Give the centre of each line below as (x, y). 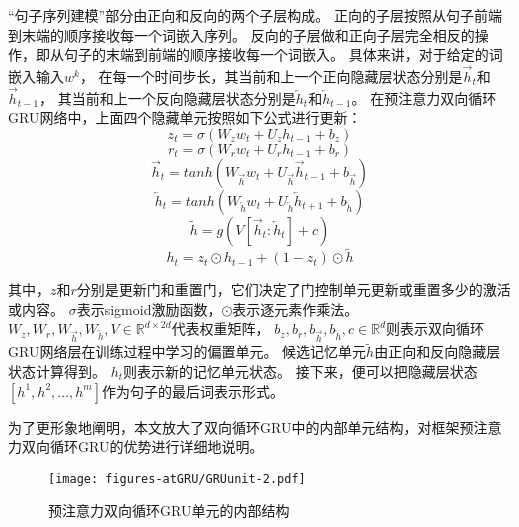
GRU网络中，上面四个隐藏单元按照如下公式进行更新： (185, 117)
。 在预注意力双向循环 (424, 97)
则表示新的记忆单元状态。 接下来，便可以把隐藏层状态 (300, 370)
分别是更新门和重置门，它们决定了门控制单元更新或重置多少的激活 (293, 289)
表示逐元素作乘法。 (295, 308)
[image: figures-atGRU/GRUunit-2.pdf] (177, 478)
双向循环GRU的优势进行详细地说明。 (142, 446)
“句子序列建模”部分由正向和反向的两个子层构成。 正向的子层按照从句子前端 (255, 15)
